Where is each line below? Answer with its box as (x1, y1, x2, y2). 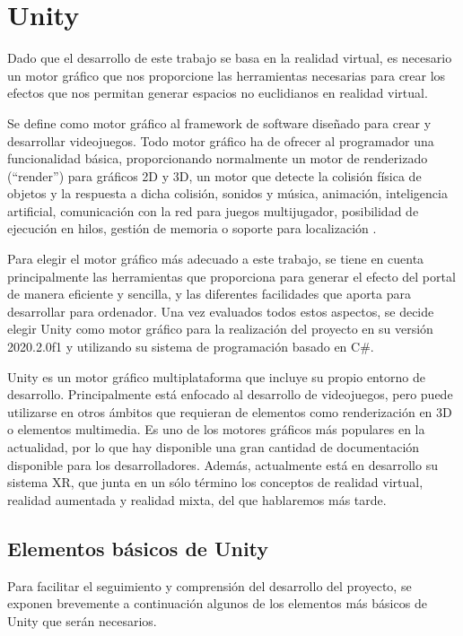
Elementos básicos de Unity (7, 534, 269, 562)
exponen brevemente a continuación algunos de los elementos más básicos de (7, 594, 427, 613)
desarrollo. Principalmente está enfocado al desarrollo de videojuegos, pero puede (7, 385, 453, 404)
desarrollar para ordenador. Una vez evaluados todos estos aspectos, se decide (7, 301, 434, 320)
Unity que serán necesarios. (7, 611, 157, 630)
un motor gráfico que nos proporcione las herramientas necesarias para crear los (7, 65, 446, 84)
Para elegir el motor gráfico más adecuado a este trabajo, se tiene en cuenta (7, 249, 424, 268)
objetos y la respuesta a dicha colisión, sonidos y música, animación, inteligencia (7, 184, 448, 203)
